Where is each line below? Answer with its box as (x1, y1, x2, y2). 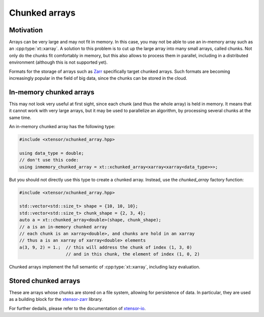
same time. (9, 114, 32, 120)
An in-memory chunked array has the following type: (9, 124, 115, 130)
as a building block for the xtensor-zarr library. (9, 296, 103, 302)
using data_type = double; (19, 150, 84, 156)
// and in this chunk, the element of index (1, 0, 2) (66, 251, 200, 257)
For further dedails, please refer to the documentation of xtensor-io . (9, 305, 146, 311)
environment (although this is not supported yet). (9, 59, 108, 66)
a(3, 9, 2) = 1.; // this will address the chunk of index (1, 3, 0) (19, 245, 193, 250)
